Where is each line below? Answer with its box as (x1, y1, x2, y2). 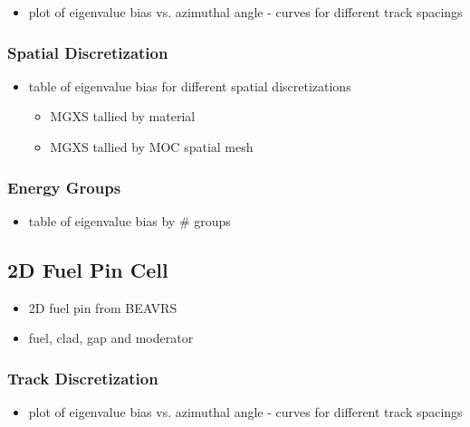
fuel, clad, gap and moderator (28, 328, 194, 347)
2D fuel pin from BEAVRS (28, 298, 177, 317)
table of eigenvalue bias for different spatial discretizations (28, 76, 351, 95)
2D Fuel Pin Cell (7, 255, 168, 283)
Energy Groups (7, 176, 121, 198)
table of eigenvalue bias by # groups (28, 211, 231, 230)
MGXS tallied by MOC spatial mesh (50, 138, 254, 156)
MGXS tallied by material (50, 107, 196, 126)
